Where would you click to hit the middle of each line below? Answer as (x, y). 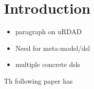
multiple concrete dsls (48, 64)
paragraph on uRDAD (48, 32)
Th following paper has (38, 80)
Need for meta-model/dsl (53, 48)
